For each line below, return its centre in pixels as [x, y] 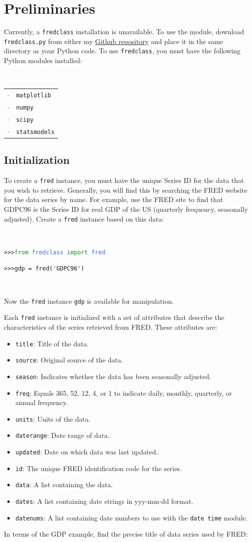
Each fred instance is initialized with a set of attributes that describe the [114, 317]
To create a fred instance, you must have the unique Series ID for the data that [124, 180]
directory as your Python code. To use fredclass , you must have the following [122, 51]
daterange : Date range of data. [63, 435]
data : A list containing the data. [64, 485]
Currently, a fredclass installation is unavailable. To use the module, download [124, 32]
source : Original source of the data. [69, 360]
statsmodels [35, 132]
